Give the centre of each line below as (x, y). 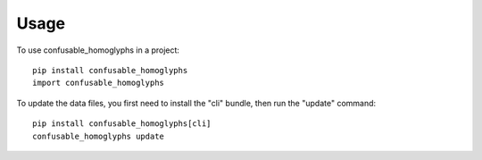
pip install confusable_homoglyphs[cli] (122, 124)
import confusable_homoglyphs (99, 83)
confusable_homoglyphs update (99, 136)
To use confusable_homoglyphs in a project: (98, 50)
